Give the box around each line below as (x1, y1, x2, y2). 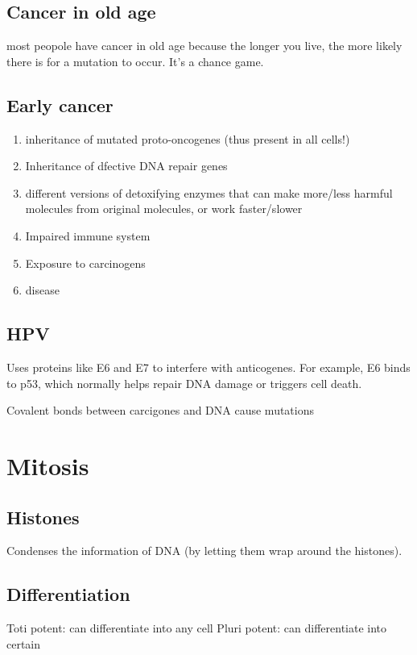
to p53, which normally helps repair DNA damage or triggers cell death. (6, 374, 362, 391)
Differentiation (6, 582, 130, 607)
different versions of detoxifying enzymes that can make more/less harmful (25, 184, 393, 201)
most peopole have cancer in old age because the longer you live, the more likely (6, 37, 403, 54)
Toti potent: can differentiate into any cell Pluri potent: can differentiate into (6, 620, 387, 636)
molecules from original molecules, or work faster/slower (25, 200, 303, 217)
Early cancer (6, 92, 114, 117)
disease (25, 282, 60, 298)
